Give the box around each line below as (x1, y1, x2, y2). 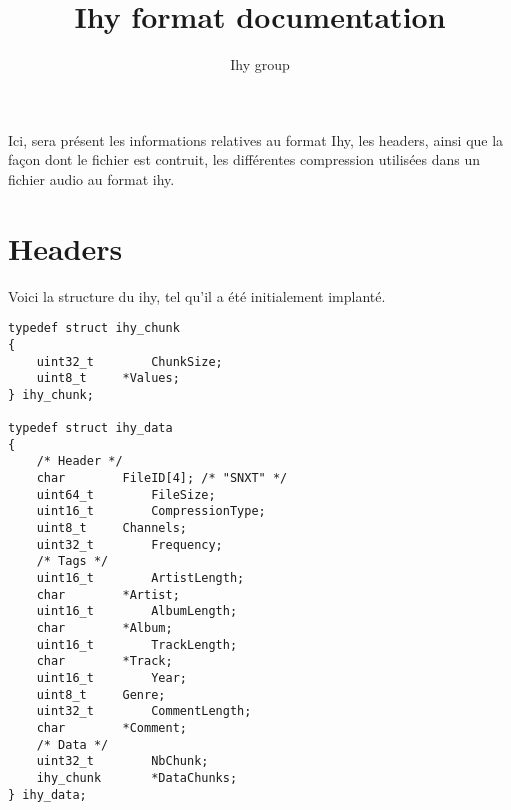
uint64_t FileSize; (36, 487, 216, 502)
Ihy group (230, 54, 290, 75)
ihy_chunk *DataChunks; (36, 770, 238, 785)
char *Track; (36, 654, 173, 669)
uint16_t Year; (36, 671, 187, 685)
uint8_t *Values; (36, 371, 180, 386)
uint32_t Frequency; (36, 537, 223, 552)
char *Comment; (36, 720, 187, 735)
